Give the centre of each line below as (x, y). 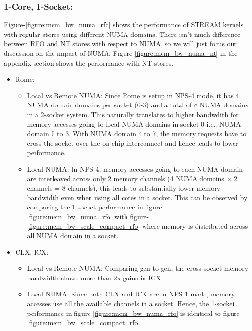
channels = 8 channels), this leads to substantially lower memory (124, 188)
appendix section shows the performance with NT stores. (89, 62)
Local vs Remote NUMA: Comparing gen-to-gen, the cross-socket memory (138, 268)
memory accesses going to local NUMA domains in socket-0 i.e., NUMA (134, 124)
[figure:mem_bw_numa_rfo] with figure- (88, 216)
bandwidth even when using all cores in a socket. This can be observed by (137, 197)
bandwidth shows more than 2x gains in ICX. (95, 277)
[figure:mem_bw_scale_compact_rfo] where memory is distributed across (137, 226)
